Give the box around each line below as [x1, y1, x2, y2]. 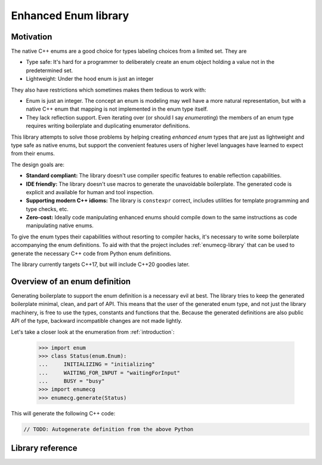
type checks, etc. [26, 205, 69, 212]
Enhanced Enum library [11, 9, 129, 22]
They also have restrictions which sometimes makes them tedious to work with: [11, 86, 206, 93]
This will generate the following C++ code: [11, 409, 116, 417]
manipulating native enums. [26, 222, 94, 230]
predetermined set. [26, 66, 73, 74]
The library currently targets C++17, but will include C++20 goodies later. [11, 261, 190, 268]
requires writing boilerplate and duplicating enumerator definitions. [26, 123, 190, 130]
